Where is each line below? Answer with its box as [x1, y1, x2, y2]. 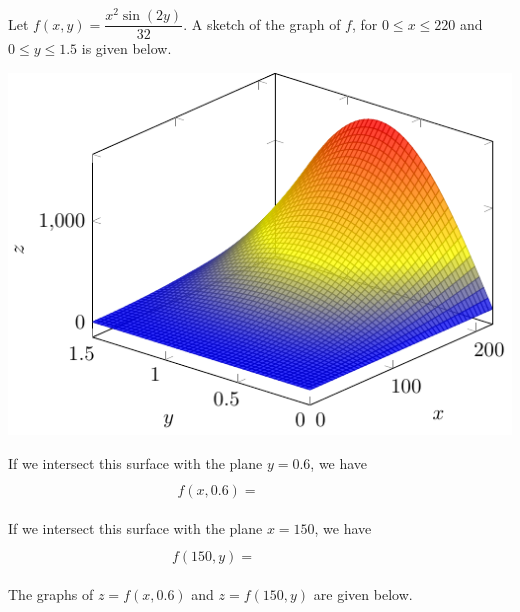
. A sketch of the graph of [183, 13, 341, 34]
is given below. [81, 38, 172, 59]
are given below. [313, 583, 413, 604]
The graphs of [8, 583, 94, 604]
